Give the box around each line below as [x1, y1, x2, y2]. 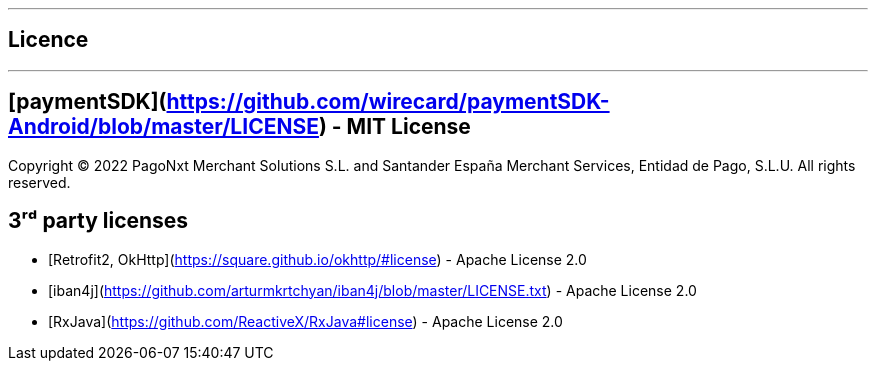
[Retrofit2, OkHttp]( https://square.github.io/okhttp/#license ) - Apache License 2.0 [48, 250, 587, 268]
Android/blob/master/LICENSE [8, 114, 319, 140]
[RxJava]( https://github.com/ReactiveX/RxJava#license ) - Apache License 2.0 [48, 312, 563, 330]
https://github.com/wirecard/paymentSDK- [166, 89, 610, 115]
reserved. [8, 173, 71, 191]
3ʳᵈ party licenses [8, 208, 189, 234]
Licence [8, 27, 89, 53]
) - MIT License [318, 114, 471, 140]
